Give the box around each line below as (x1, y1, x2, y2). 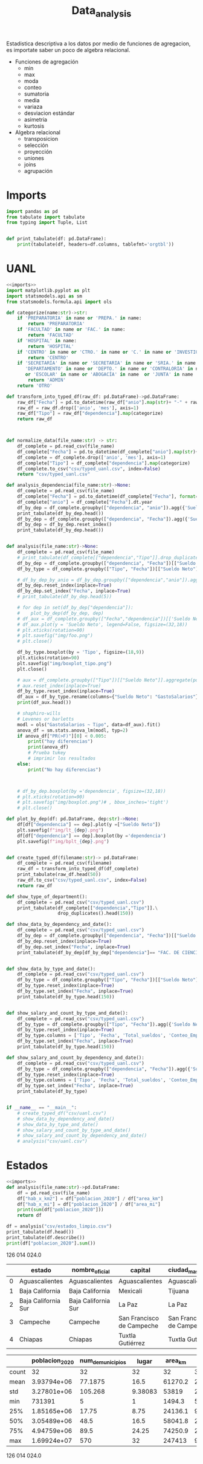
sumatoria (24, 90, 50, 97)
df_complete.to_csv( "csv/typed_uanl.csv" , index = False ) (17, 466, 161, 472)
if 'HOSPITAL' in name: (17, 337, 77, 343)
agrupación (24, 167, 53, 174)
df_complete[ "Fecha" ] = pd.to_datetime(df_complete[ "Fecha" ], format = (17, 493, 199, 499)
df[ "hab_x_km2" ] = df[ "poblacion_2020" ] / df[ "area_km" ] (17, 1196, 164, 1202)
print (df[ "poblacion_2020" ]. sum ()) (6, 1240, 96, 1246)
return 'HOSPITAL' (28, 343, 74, 350)
